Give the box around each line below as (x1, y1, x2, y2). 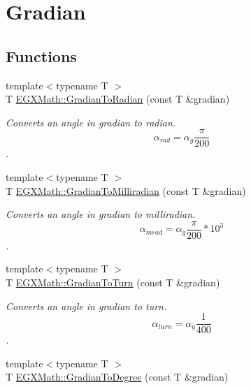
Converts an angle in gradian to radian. (6, 115, 176, 129)
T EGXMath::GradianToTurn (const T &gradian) (6, 275, 220, 290)
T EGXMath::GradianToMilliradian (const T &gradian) (6, 183, 246, 198)
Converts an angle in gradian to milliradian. (6, 207, 196, 221)
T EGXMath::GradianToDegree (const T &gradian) (6, 369, 229, 384)
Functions (6, 45, 77, 66)
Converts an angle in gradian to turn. (6, 298, 167, 313)
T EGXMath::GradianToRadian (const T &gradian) (6, 91, 230, 106)
